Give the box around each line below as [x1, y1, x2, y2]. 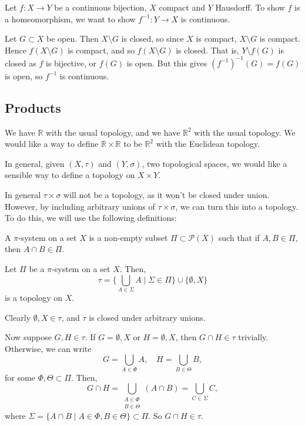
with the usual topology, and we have [46, 126, 180, 138]
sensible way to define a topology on [5, 169, 135, 181]
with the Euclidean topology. [156, 137, 260, 150]
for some [5, 371, 35, 383]
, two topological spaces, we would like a [142, 157, 287, 169]
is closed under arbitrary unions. [89, 311, 206, 323]
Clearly [5, 311, 31, 323]
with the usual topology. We [194, 126, 296, 138]
